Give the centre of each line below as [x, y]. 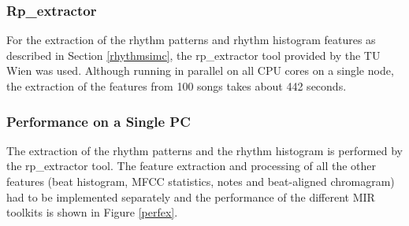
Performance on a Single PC [99, 121]
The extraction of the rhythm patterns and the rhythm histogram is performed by [204, 150]
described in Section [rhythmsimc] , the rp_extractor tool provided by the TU [193, 55]
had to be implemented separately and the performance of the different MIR [191, 196]
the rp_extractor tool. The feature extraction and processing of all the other [191, 166]
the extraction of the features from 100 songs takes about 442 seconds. [177, 86]
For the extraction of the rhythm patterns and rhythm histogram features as [191, 40]
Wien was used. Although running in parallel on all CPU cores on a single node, [200, 70]
